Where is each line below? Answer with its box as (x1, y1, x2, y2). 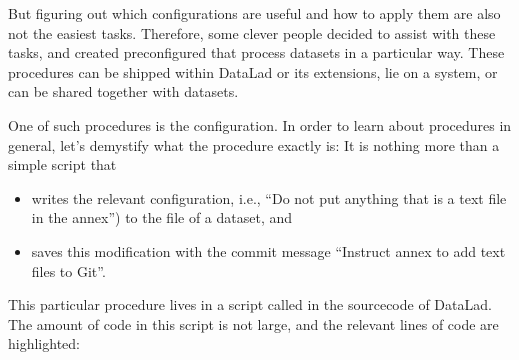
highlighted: (8, 333, 80, 354)
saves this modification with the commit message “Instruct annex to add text (31, 240, 506, 261)
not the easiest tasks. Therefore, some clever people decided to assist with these (8, 22, 496, 43)
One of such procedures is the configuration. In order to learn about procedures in (8, 114, 512, 135)
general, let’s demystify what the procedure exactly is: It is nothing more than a (8, 134, 500, 155)
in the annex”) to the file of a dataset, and (31, 207, 293, 228)
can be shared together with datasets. (8, 81, 239, 102)
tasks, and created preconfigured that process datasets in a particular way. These (8, 42, 505, 63)
